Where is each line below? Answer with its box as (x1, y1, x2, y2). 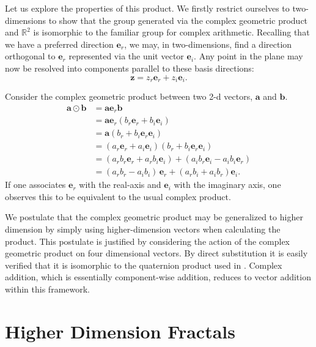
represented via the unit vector (68, 50, 184, 62)
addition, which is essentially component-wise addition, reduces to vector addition (5, 271, 311, 283)
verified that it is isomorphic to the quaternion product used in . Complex (5, 258, 282, 271)
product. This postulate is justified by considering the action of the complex (5, 234, 290, 247)
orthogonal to (5, 50, 56, 62)
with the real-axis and (79, 178, 161, 191)
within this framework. (5, 283, 90, 295)
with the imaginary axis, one (174, 178, 281, 191)
